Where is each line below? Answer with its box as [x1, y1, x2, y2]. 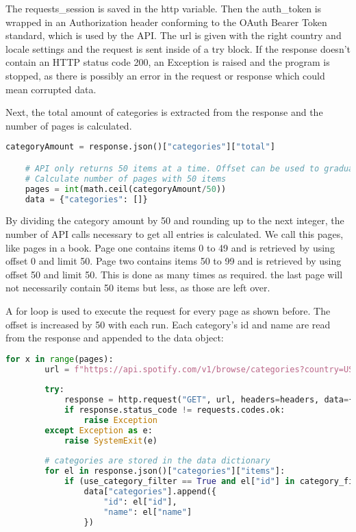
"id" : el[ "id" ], [103, 496, 177, 507]
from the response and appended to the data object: [5, 330, 224, 345]
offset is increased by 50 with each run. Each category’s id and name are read [5, 317, 331, 331]
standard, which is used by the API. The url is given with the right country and [5, 28, 342, 43]
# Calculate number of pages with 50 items [25, 173, 227, 184]
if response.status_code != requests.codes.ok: [64, 405, 285, 415]
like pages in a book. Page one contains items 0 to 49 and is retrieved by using [5, 240, 335, 254]
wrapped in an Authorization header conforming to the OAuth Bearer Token [5, 14, 327, 29]
